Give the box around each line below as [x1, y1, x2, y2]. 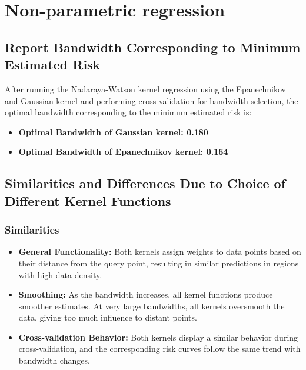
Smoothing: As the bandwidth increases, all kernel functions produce [18, 288, 273, 301]
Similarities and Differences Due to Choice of [5, 174, 286, 192]
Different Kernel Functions [5, 191, 171, 209]
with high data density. [18, 268, 102, 281]
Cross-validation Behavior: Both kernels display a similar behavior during [18, 331, 298, 343]
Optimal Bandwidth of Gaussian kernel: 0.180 [18, 125, 208, 138]
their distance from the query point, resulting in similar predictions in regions [18, 256, 299, 269]
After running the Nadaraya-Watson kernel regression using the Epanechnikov [5, 82, 286, 95]
